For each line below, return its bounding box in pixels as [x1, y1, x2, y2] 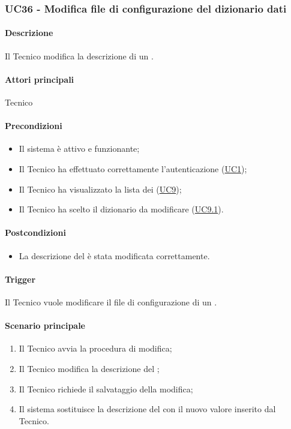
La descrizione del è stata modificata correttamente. [19, 249, 210, 262]
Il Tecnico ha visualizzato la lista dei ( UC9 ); [19, 182, 182, 195]
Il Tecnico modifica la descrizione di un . [5, 49, 154, 62]
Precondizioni [5, 119, 62, 132]
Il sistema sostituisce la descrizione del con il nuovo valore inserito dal [19, 403, 276, 415]
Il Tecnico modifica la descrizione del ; [19, 362, 160, 374]
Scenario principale [5, 319, 85, 332]
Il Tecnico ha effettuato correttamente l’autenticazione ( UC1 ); [19, 163, 247, 175]
